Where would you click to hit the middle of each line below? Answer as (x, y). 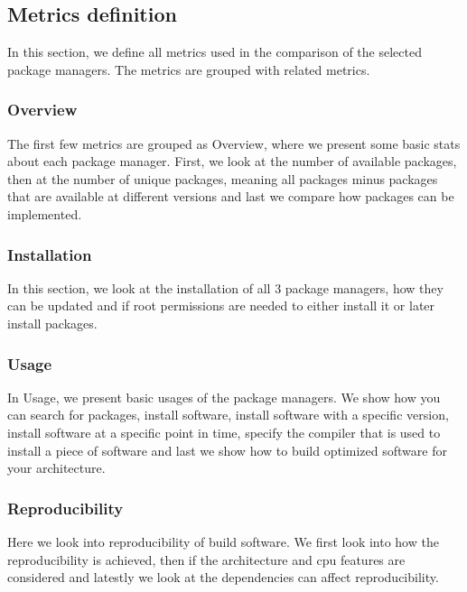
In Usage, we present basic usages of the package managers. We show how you (224, 397)
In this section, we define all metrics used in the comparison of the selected (215, 52)
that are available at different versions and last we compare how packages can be (231, 196)
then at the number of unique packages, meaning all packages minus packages (223, 178)
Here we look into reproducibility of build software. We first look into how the (223, 541)
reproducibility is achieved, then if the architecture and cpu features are (206, 559)
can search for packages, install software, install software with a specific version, (228, 415)
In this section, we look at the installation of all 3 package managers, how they (225, 287)
